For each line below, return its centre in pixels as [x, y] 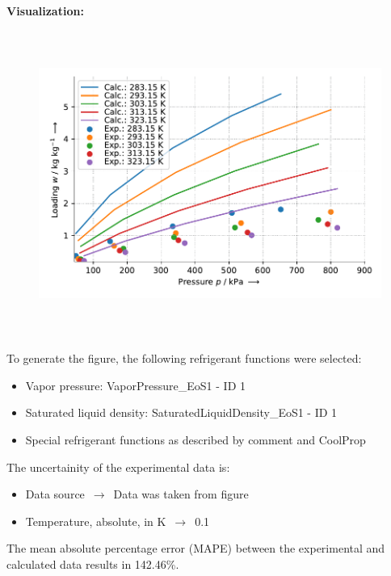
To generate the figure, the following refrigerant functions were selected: [184, 358]
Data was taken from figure [181, 494]
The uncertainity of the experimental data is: [118, 467]
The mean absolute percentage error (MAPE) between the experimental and [196, 548]
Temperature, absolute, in [89, 521]
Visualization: [45, 11]
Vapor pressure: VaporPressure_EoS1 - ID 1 [135, 385]
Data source [55, 494]
